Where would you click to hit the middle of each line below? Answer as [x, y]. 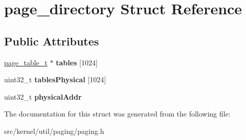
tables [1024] [77, 62]
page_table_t [26, 62]
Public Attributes [52, 41]
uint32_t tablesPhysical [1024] [55, 79]
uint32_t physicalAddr [43, 96]
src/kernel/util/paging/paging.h [54, 131]
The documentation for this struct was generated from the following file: [117, 114]
